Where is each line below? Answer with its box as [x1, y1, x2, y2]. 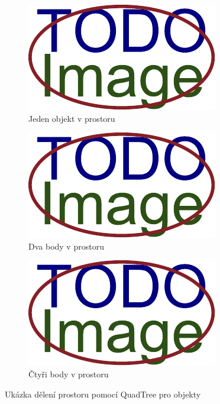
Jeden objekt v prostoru [28, 112, 115, 124]
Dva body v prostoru [28, 240, 104, 252]
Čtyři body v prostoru [28, 367, 109, 380]
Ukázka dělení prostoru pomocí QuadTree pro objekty [5, 387, 201, 400]
